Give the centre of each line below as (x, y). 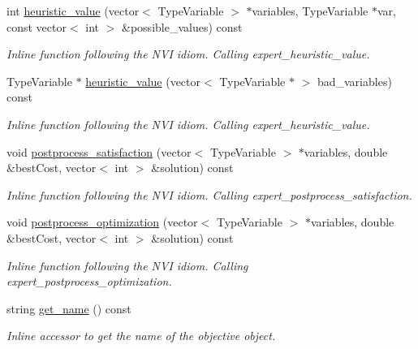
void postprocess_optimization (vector (102, 222)
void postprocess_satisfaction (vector (99, 151)
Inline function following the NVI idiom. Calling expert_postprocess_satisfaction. (209, 194)
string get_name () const (69, 308)
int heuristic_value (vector (73, 11)
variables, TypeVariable (310, 11)
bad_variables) (354, 81)
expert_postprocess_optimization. (89, 281)
